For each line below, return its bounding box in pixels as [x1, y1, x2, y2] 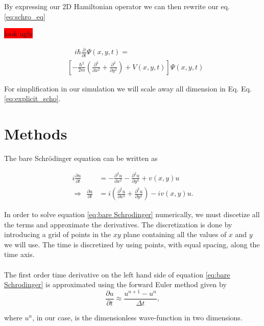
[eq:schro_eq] [4, 11, 46, 21]
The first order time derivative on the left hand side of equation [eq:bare [4, 269, 230, 280]
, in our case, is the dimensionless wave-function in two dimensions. [32, 312, 243, 322]
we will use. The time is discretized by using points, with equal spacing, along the [4, 239, 260, 249]
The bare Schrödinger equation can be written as [4, 152, 158, 163]
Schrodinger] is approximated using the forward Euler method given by [4, 279, 227, 290]
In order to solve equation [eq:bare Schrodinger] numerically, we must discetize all [4, 209, 260, 220]
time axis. [4, 249, 35, 260]
